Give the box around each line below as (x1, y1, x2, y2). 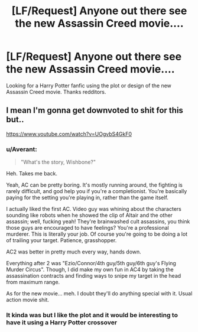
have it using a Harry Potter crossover (6, 318, 117, 326)
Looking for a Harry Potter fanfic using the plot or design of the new (6, 82, 171, 89)
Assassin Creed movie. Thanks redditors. (6, 88, 106, 95)
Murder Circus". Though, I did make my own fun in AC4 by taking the (6, 266, 174, 273)
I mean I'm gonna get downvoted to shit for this (6, 105, 183, 116)
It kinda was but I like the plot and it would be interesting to (6, 311, 178, 319)
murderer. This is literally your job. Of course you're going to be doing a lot (6, 230, 188, 237)
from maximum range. (6, 279, 60, 286)
